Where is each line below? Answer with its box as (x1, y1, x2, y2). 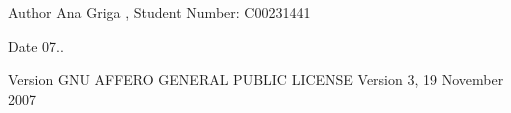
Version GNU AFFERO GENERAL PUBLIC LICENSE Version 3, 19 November (8, 69, 504, 90)
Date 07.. (8, 35, 64, 56)
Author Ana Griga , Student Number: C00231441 (8, 2, 311, 22)
